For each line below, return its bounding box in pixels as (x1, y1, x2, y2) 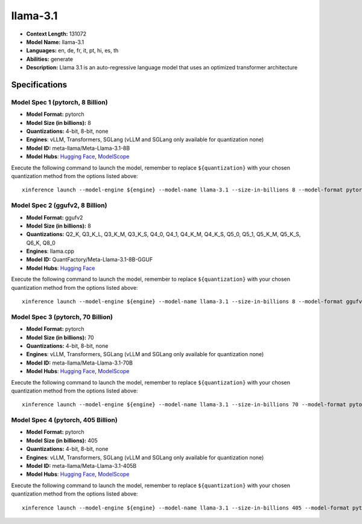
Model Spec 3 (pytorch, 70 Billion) (11, 313, 113, 321)
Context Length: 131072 (26, 30, 87, 37)
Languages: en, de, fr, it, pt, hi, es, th (26, 47, 119, 54)
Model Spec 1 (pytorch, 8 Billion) (11, 98, 108, 106)
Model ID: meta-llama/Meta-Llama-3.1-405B (26, 462, 137, 470)
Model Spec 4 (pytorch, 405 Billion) (11, 416, 118, 424)
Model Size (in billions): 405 (26, 436, 98, 444)
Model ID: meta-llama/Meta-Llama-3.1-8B (26, 144, 130, 152)
